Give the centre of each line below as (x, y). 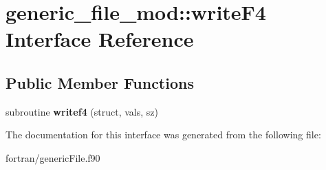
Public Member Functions (100, 82)
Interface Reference (100, 39)
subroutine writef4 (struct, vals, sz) (82, 111)
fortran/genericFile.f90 (53, 157)
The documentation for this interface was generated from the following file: (163, 135)
